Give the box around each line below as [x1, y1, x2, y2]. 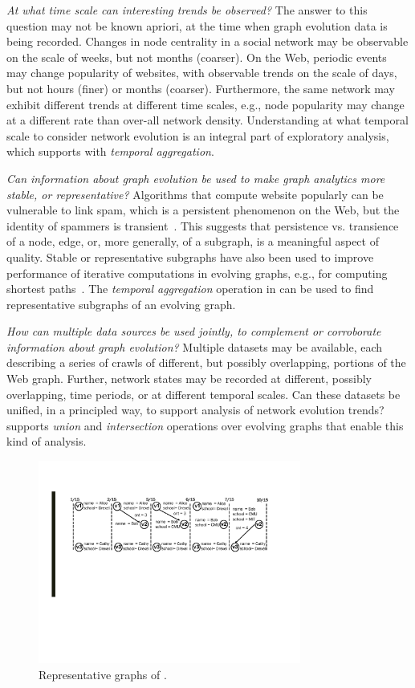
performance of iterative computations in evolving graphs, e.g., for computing [6, 264, 388, 281]
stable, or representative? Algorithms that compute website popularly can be [6, 185, 384, 202]
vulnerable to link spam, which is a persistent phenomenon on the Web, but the [6, 202, 400, 218]
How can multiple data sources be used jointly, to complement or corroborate [6, 323, 381, 340]
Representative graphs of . [39, 666, 167, 682]
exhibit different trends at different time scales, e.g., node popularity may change [6, 96, 405, 112]
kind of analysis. [6, 433, 87, 450]
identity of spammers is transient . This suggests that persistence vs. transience [6, 217, 399, 234]
